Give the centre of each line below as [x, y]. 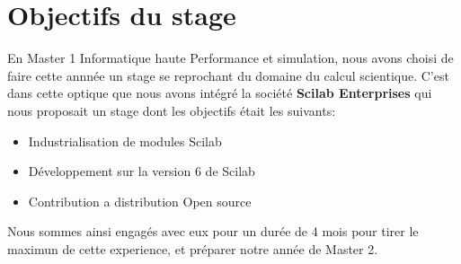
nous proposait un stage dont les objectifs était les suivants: [172, 110]
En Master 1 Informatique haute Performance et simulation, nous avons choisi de [230, 58]
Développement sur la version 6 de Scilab [142, 171]
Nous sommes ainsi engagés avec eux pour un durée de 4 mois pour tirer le [213, 231]
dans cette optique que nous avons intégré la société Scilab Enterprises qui [220, 93]
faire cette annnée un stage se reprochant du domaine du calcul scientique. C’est [228, 75]
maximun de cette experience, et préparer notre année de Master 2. [193, 248]
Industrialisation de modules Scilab [125, 141]
